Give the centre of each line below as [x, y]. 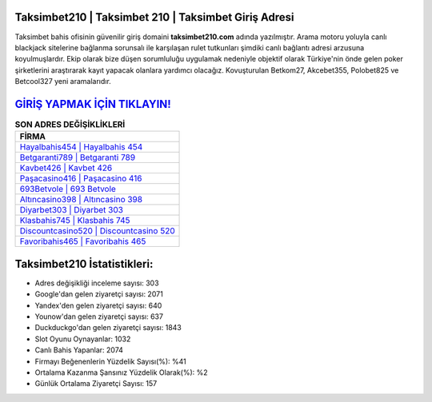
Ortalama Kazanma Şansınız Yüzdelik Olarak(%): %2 [121, 372]
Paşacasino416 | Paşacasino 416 [81, 178]
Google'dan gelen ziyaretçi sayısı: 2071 [99, 294]
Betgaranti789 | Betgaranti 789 [78, 157]
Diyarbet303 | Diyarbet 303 [72, 210]
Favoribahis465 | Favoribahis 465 [83, 241]
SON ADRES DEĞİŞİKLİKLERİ [70, 125]
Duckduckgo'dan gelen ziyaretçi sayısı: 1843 [108, 328]
